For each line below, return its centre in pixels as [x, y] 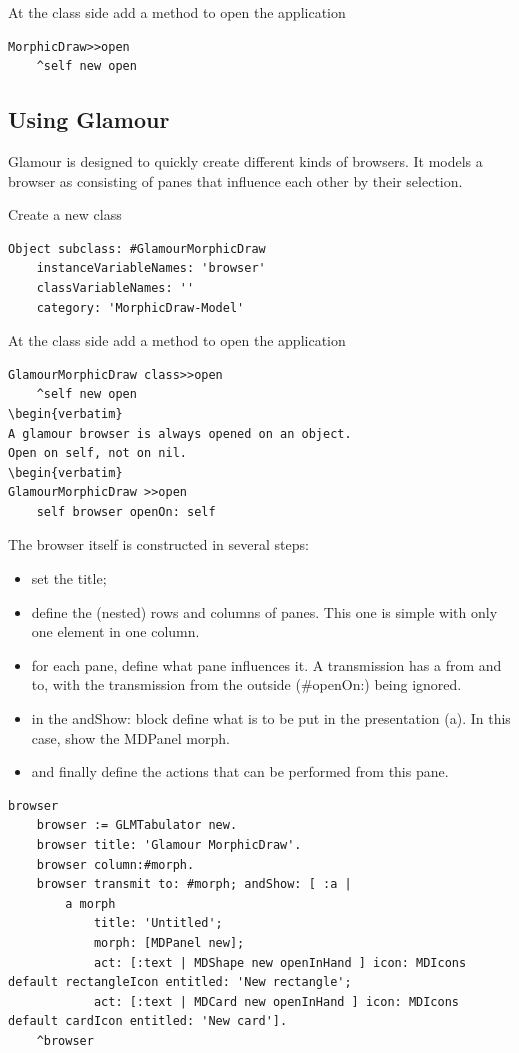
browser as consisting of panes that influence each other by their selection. [235, 180]
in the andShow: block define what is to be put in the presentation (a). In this [271, 718]
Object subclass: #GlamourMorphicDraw [137, 248]
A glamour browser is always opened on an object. [180, 433]
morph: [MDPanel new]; [169, 942]
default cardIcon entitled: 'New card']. [148, 1021]
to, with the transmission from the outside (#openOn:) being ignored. [246, 684]
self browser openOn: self [126, 511]
